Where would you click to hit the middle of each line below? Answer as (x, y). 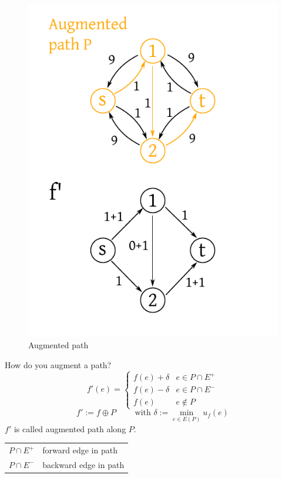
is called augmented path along (70, 428)
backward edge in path (83, 464)
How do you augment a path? (58, 364)
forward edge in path (80, 450)
